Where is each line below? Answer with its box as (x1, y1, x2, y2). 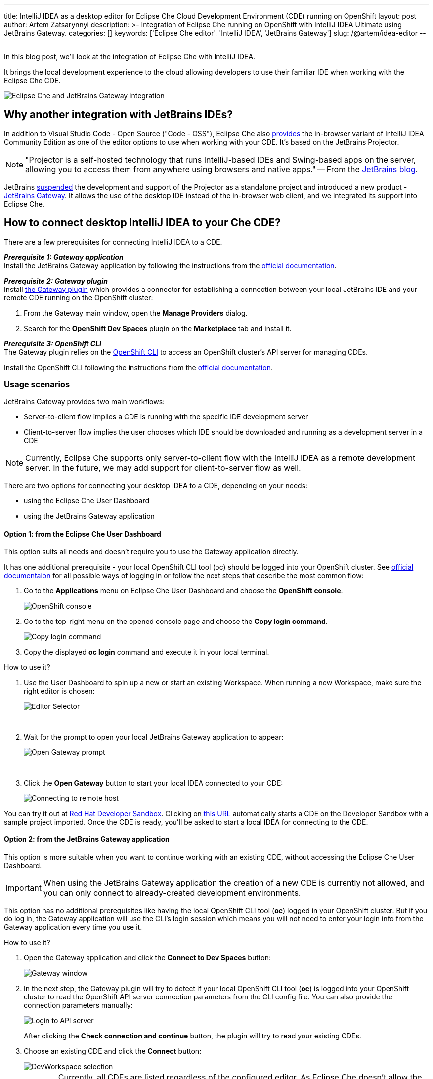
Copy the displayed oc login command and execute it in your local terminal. (24, 647, 269, 656)
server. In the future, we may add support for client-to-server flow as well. (25, 463, 301, 473)
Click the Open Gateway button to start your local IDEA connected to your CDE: (24, 778, 283, 787)
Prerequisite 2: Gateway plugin (4, 276, 108, 285)
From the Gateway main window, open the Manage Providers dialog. (24, 308, 248, 317)
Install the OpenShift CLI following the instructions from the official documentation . (4, 363, 273, 372)
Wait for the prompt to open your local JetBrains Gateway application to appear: (24, 732, 284, 741)
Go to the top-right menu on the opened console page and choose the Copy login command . (24, 617, 328, 625)
